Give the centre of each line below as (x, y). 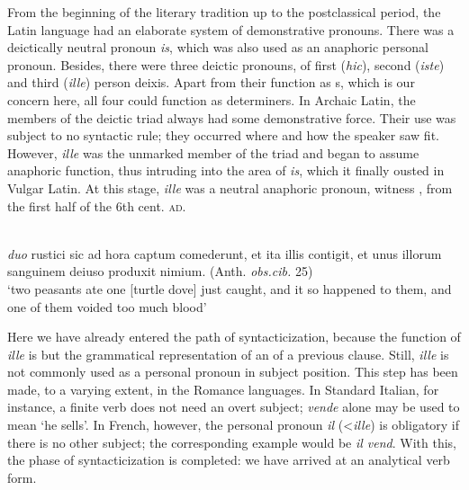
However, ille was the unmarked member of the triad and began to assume (213, 152)
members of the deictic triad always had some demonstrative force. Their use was (232, 117)
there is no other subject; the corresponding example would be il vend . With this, (232, 442)
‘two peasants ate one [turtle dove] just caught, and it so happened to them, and (230, 288)
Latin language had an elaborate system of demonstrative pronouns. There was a (231, 29)
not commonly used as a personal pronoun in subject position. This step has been (233, 372)
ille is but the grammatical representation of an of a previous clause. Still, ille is (228, 354)
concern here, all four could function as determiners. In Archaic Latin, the (212, 99)
